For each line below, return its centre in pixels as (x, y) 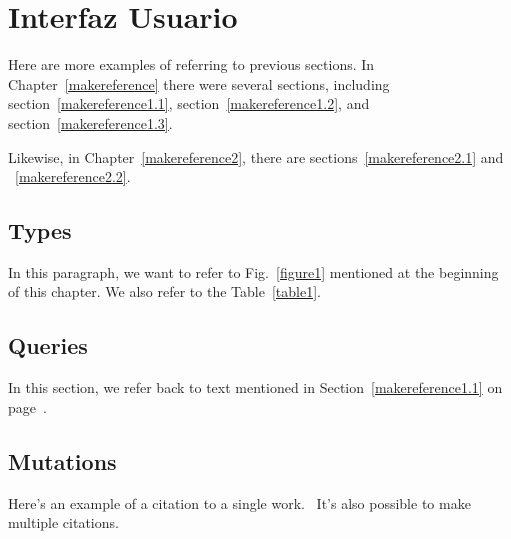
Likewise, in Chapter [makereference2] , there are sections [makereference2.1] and (256, 156)
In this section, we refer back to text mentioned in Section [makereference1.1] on (255, 387)
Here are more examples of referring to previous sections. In (191, 64)
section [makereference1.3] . (90, 122)
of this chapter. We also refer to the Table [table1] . (164, 291)
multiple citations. (63, 522)
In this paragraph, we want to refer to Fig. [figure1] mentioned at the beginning (253, 271)
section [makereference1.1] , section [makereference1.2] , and (189, 103)
